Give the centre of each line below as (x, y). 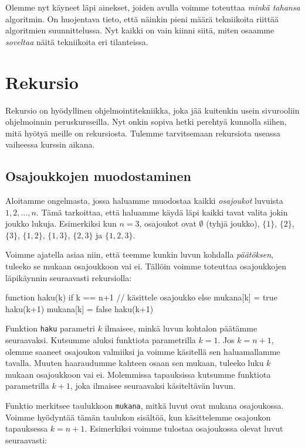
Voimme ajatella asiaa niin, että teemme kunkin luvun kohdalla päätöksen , (139, 254)
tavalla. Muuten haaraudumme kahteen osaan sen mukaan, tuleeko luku (135, 363)
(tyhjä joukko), (233, 223)
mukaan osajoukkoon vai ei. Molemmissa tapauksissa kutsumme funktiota (138, 374)
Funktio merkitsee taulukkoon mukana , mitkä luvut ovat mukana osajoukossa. (145, 406)
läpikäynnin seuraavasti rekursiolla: (69, 277)
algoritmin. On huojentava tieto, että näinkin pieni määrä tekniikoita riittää (142, 18)
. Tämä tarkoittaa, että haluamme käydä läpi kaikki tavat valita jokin (162, 212)
